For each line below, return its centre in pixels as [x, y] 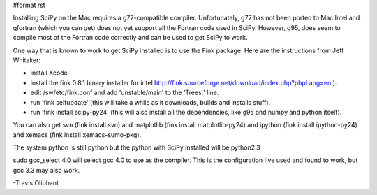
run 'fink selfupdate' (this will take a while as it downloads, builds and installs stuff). [150, 102]
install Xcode [49, 73]
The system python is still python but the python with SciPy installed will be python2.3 [137, 147]
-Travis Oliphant [36, 183]
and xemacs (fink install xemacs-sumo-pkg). [77, 135]
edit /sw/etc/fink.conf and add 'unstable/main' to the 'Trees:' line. [125, 93]
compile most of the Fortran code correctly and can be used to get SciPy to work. [130, 38]
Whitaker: [27, 60]
